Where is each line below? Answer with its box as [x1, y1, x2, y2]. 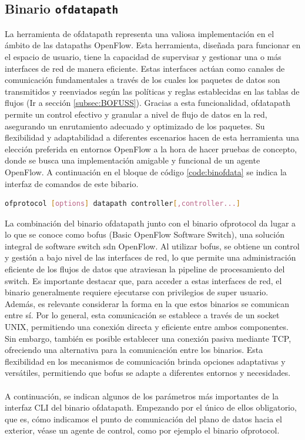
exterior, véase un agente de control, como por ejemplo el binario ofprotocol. [5, 424, 280, 436]
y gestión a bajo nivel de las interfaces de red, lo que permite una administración [5, 251, 296, 264]
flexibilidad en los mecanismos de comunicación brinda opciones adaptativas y [5, 355, 286, 367]
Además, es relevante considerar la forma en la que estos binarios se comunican [5, 297, 290, 309]
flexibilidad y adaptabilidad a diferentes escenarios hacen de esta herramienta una [5, 131, 299, 144]
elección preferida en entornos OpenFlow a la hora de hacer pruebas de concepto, [5, 142, 297, 155]
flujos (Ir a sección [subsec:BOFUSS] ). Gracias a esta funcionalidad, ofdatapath [5, 96, 291, 109]
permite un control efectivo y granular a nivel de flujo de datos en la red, [5, 108, 267, 120]
